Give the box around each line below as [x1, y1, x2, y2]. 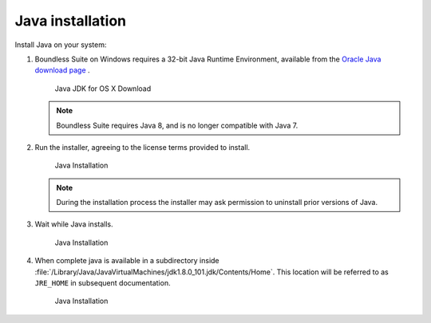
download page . [34, 65, 91, 75]
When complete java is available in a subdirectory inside [34, 256, 219, 266]
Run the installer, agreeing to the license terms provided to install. [34, 142, 251, 152]
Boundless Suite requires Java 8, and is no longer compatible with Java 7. [56, 120, 299, 130]
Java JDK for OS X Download [54, 84, 152, 93]
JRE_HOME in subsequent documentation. [34, 278, 171, 288]
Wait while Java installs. [34, 219, 113, 229]
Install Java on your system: [14, 40, 107, 49]
